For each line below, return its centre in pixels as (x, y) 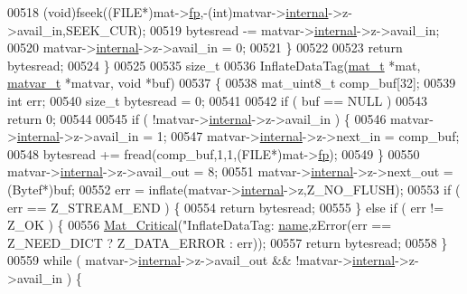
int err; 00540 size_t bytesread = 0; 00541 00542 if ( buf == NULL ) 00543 (218, 100)
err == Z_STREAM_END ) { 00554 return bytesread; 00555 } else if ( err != (226, 207)
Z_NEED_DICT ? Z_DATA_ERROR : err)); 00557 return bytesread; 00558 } (228, 242)
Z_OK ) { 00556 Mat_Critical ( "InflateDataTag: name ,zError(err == (200, 225)
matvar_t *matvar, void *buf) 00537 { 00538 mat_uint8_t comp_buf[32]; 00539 (232, 83)
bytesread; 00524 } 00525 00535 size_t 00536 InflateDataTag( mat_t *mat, (214, 65)
